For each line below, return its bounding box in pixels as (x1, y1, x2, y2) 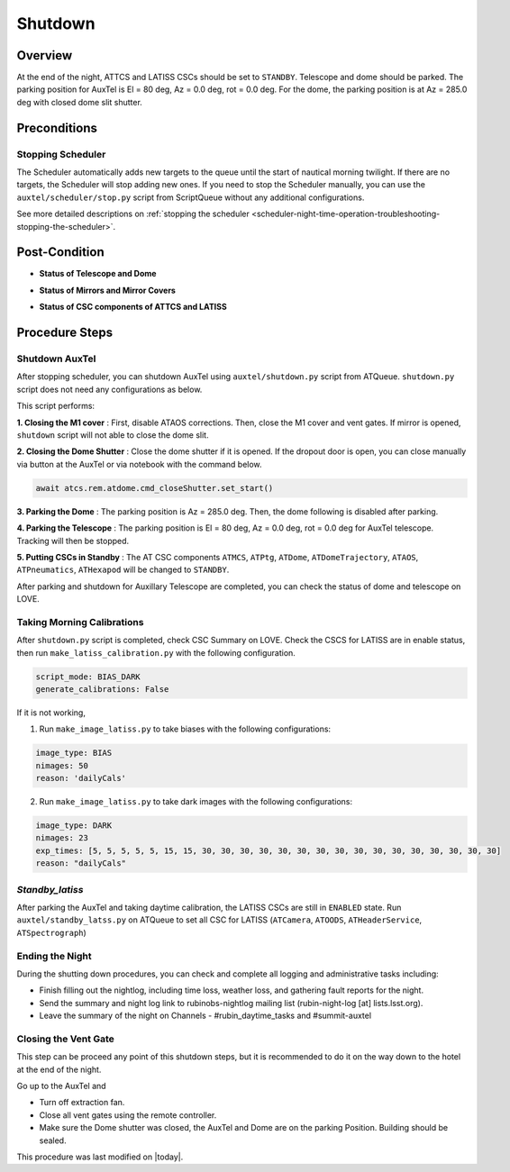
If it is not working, (16, 707, 86, 718)
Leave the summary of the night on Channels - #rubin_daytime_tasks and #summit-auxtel (39, 1010, 372, 1022)
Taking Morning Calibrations (16, 615, 144, 628)
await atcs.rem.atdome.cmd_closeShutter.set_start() (35, 483, 274, 493)
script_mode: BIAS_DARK (35, 671, 141, 682)
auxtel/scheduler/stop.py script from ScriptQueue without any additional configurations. (16, 192, 365, 203)
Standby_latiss (16, 883, 84, 895)
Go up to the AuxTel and (16, 1081, 107, 1091)
